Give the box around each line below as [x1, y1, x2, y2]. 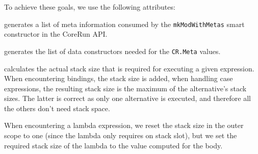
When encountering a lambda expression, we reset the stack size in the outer [4, 120, 244, 131]
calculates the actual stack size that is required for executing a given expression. [4, 63, 254, 73]
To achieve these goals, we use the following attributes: [4, 2, 175, 12]
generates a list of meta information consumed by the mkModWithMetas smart [4, 18, 245, 29]
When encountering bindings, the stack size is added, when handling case [4, 73, 233, 84]
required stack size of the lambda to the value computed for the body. [4, 140, 223, 150]
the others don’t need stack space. [4, 102, 110, 113]
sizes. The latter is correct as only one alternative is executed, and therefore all [4, 93, 251, 104]
